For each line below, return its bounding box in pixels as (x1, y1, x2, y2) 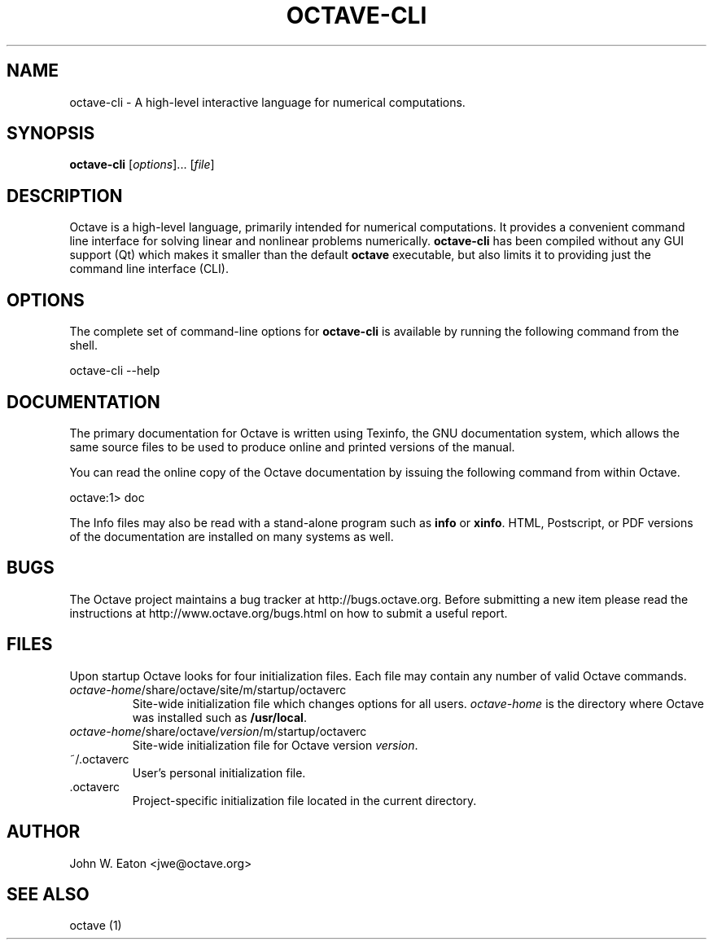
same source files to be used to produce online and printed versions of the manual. (69, 439, 515, 454)
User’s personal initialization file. (132, 765, 306, 780)
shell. (69, 338, 98, 353)
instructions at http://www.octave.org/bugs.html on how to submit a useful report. (69, 605, 508, 620)
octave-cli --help (69, 363, 160, 378)
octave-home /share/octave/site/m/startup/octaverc (69, 682, 347, 697)
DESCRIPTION (7, 185, 123, 206)
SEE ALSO (7, 883, 90, 904)
